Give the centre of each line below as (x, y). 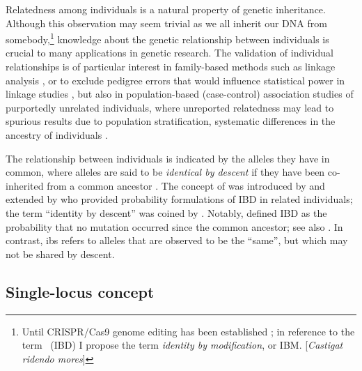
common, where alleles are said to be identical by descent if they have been (165, 172)
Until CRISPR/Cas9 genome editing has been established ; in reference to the (188, 331)
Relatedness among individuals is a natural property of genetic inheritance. (166, 9)
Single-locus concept (80, 291)
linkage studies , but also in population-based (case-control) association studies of (180, 94)
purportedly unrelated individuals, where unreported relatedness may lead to (170, 107)
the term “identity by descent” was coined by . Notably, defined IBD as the (166, 212)
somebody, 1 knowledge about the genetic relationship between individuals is (167, 38)
